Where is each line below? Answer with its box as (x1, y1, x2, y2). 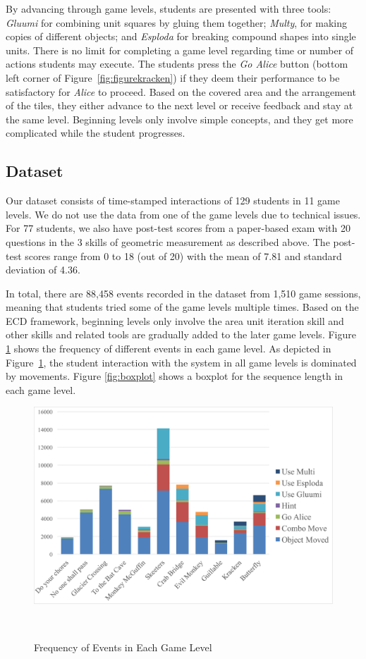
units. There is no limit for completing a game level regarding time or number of (6, 42, 354, 57)
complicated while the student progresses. (6, 125, 185, 140)
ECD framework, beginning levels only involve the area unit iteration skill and (6, 313, 344, 328)
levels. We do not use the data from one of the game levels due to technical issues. (6, 207, 361, 221)
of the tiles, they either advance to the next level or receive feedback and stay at (6, 98, 353, 113)
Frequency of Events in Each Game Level (34, 639, 212, 654)
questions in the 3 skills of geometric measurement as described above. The (6, 234, 330, 249)
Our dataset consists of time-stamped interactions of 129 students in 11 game (6, 193, 340, 208)
